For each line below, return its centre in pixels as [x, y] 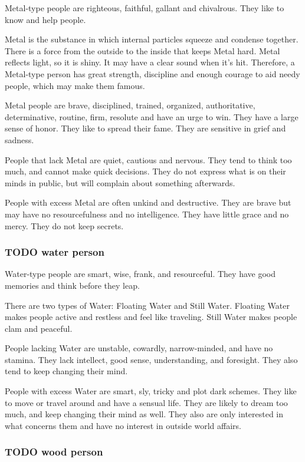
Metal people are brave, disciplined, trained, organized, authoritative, [130, 105]
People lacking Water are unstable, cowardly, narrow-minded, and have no [139, 348]
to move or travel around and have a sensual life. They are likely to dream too [146, 402]
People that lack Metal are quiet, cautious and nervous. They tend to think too [148, 159]
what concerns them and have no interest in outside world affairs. [123, 425]
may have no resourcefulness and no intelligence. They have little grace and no [147, 214]
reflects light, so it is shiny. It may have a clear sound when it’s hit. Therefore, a [150, 62]
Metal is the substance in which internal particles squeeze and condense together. [152, 39]
